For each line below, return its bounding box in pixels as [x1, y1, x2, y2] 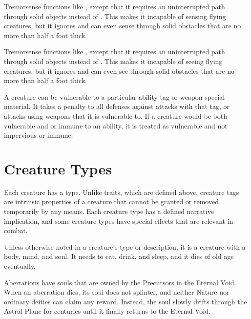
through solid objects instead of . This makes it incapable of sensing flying [4, 11, 226, 21]
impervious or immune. [4, 130, 73, 140]
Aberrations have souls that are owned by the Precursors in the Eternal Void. [4, 277, 236, 287]
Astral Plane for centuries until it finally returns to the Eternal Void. [4, 306, 210, 316]
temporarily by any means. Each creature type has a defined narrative [4, 206, 214, 216]
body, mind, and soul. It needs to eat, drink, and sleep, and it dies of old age [4, 251, 234, 261]
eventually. [4, 261, 36, 271]
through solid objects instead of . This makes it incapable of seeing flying [4, 56, 223, 66]
